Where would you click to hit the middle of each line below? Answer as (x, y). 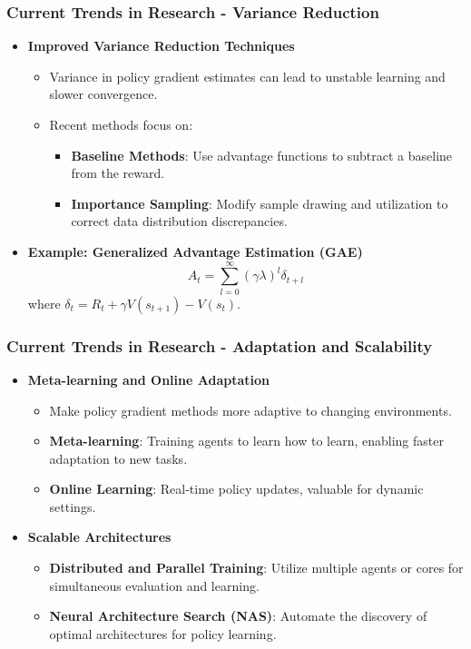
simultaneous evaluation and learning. (154, 585)
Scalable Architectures (99, 537)
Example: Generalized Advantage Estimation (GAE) (195, 251)
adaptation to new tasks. (118, 458)
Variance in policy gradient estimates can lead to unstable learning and (247, 76)
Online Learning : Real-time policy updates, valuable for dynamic (236, 489)
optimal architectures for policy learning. (163, 633)
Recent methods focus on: (121, 124)
